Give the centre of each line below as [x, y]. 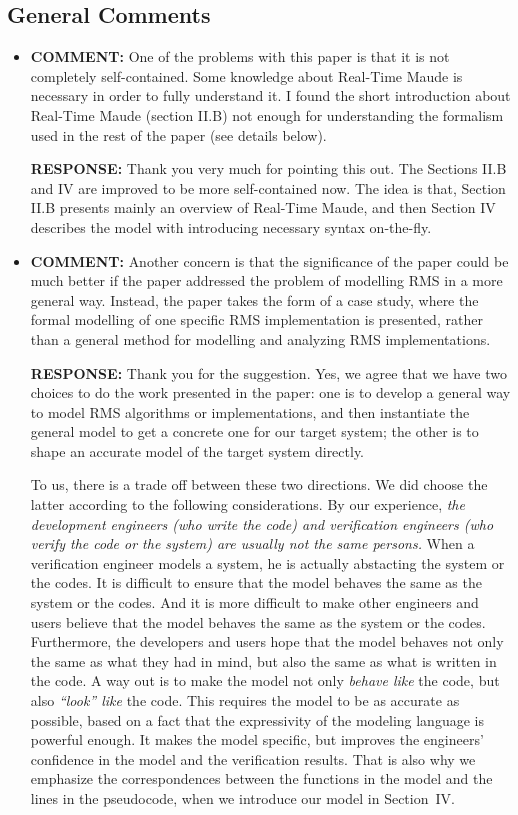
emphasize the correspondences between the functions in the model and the [261, 778]
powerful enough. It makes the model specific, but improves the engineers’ [257, 739]
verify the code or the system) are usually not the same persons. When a [252, 543]
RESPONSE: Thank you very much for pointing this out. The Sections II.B [268, 168]
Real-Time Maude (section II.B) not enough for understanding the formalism [267, 114]
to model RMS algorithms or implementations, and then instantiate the [250, 411]
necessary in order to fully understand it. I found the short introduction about [270, 95]
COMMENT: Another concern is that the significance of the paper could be [269, 260]
